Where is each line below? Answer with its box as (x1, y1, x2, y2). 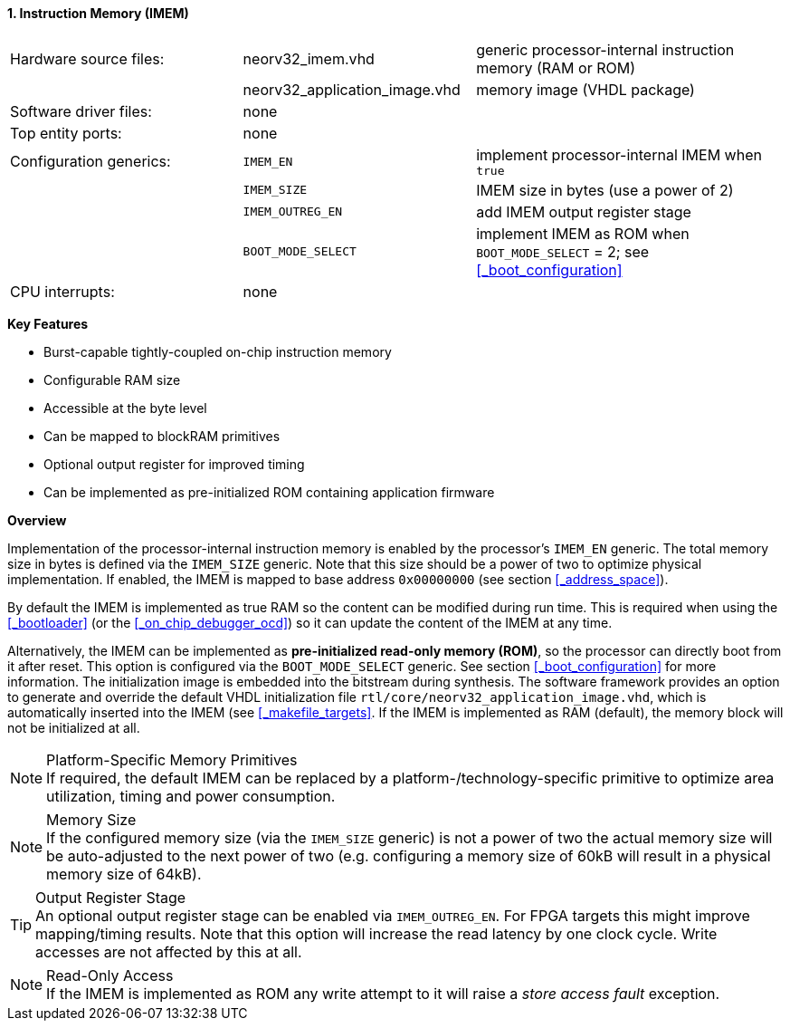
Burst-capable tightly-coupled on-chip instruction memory (43, 343, 392, 360)
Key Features (7, 315, 89, 331)
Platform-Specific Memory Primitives (46, 750, 298, 769)
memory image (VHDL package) (476, 80, 695, 99)
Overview (7, 512, 67, 528)
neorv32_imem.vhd (243, 49, 375, 68)
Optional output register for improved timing (43, 456, 305, 472)
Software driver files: (10, 101, 152, 120)
